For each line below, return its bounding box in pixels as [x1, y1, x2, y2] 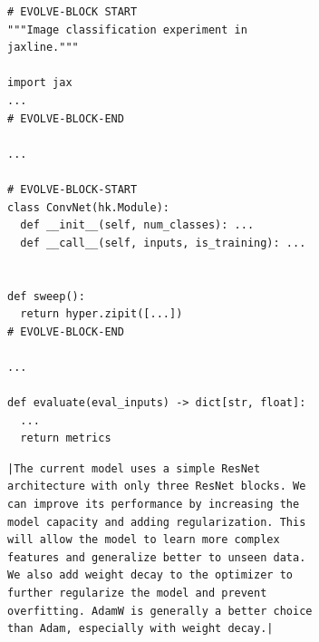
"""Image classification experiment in [7, 23, 247, 36]
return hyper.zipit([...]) [20, 307, 183, 321]
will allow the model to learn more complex [7, 533, 280, 547]
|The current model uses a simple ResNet [7, 462, 261, 475]
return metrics [20, 432, 111, 445]
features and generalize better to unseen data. [7, 550, 306, 564]
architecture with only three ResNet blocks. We [7, 480, 306, 493]
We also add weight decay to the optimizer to [7, 569, 293, 582]
